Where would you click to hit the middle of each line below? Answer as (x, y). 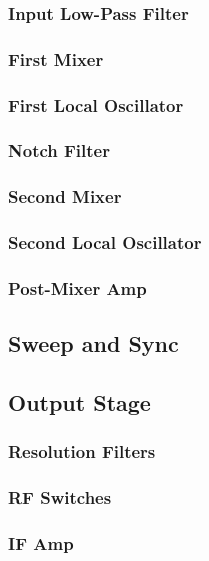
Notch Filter (59, 150)
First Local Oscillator (96, 104)
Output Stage (79, 402)
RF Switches (60, 497)
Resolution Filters (82, 451)
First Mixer (56, 58)
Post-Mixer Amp (77, 287)
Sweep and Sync (93, 343)
